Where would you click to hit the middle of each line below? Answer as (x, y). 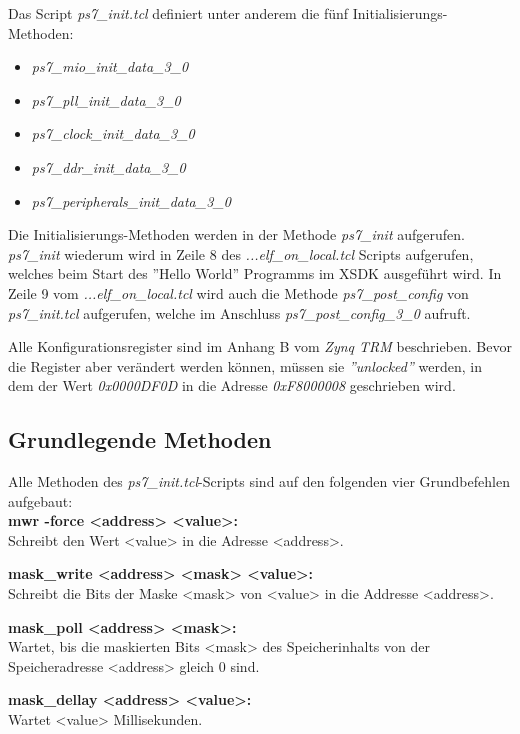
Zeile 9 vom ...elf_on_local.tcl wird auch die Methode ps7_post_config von (238, 292)
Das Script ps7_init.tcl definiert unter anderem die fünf (178, 13)
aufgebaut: (40, 500)
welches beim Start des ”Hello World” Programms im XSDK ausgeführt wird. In (255, 273)
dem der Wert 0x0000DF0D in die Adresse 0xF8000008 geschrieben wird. (232, 385)
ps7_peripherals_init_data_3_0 (131, 200)
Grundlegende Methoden (140, 439)
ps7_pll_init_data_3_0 (106, 99)
